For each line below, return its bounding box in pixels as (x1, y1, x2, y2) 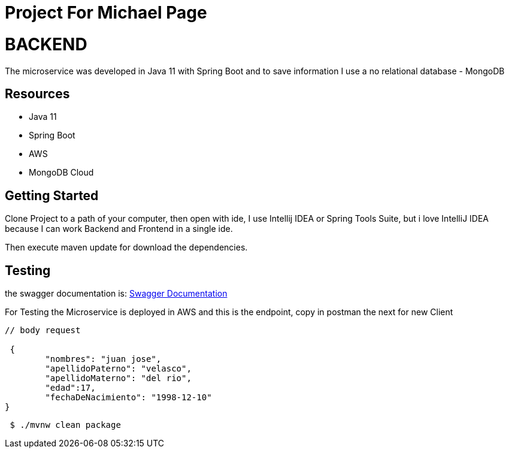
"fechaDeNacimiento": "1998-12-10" (45, 392, 212, 403)
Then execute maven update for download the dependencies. (5, 242, 248, 253)
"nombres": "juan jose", (45, 354, 162, 364)
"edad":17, (45, 383, 96, 393)
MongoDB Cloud (29, 167, 94, 178)
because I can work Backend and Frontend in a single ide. (5, 224, 233, 234)
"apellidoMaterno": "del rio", (45, 373, 192, 383)
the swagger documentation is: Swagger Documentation (5, 288, 228, 299)
